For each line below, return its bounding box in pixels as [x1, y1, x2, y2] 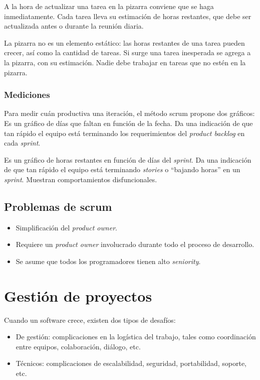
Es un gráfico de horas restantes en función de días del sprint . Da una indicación [4, 154, 251, 165]
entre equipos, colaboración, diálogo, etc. [16, 341, 141, 351]
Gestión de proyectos [4, 285, 152, 306]
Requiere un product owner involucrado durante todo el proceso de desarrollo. [16, 239, 254, 249]
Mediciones [4, 88, 50, 101]
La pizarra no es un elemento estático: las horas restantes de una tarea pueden [4, 37, 245, 48]
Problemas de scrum [4, 198, 112, 214]
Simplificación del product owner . [16, 222, 117, 232]
